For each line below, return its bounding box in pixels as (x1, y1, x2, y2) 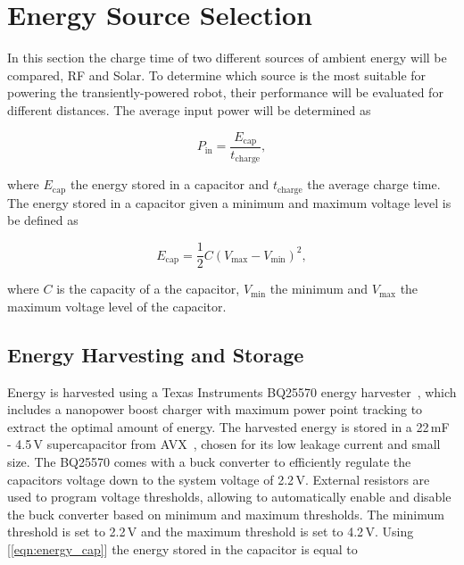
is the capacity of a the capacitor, (56, 279, 240, 298)
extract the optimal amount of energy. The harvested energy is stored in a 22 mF (7, 417, 450, 436)
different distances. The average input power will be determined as (7, 100, 371, 119)
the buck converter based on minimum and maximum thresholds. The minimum (7, 504, 444, 523)
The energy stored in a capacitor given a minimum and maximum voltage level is (7, 193, 452, 212)
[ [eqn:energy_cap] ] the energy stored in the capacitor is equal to (7, 539, 358, 558)
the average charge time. (307, 175, 441, 194)
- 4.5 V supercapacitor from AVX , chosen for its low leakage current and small (7, 435, 441, 453)
